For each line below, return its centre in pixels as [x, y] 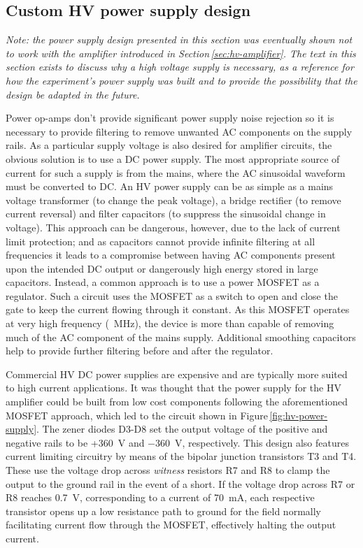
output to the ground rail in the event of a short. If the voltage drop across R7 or [180, 483]
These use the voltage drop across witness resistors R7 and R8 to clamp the [168, 470]
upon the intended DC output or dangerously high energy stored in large [162, 268]
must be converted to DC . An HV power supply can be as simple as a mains [170, 186]
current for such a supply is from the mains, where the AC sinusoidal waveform [176, 172]
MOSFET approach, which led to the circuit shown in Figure [137, 415]
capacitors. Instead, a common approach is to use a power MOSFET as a [163, 282]
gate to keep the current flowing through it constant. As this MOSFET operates [178, 309]
